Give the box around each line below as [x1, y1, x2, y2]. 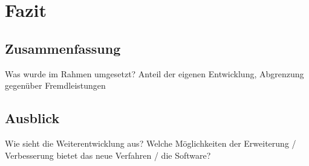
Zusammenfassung [5, 39, 121, 57]
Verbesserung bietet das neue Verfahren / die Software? [5, 148, 211, 161]
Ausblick [5, 109, 60, 127]
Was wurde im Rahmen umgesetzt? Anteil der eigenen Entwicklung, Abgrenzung [5, 67, 304, 80]
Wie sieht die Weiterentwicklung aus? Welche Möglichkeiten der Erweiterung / [5, 136, 296, 149]
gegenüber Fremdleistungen [5, 79, 106, 92]
